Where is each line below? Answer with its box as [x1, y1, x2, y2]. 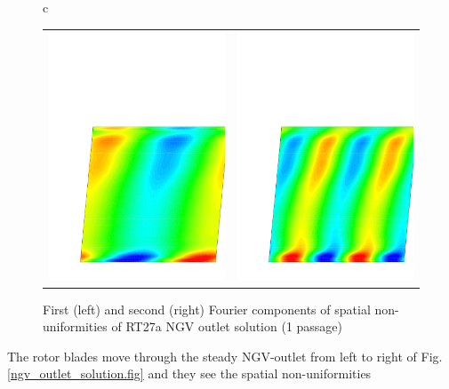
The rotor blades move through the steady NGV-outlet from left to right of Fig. [7, 346, 443, 365]
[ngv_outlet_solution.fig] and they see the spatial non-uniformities [7, 364, 372, 383]
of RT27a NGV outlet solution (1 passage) [111, 317, 343, 336]
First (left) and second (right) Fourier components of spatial [43, 299, 371, 318]
